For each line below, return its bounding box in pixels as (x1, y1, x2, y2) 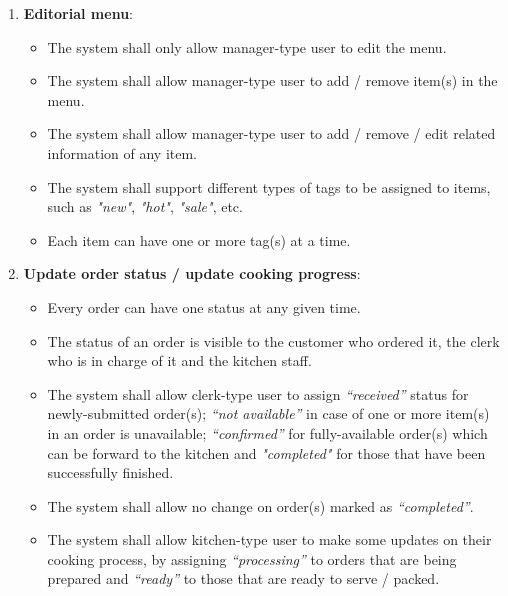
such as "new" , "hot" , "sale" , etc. (47, 196, 243, 217)
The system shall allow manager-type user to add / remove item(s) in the (47, 70, 498, 91)
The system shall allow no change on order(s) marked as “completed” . (47, 495, 474, 516)
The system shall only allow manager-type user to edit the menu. (47, 36, 447, 57)
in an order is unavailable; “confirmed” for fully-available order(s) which (47, 422, 488, 443)
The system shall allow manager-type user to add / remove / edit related (47, 123, 496, 144)
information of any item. (47, 142, 197, 163)
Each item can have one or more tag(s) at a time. (47, 229, 351, 250)
